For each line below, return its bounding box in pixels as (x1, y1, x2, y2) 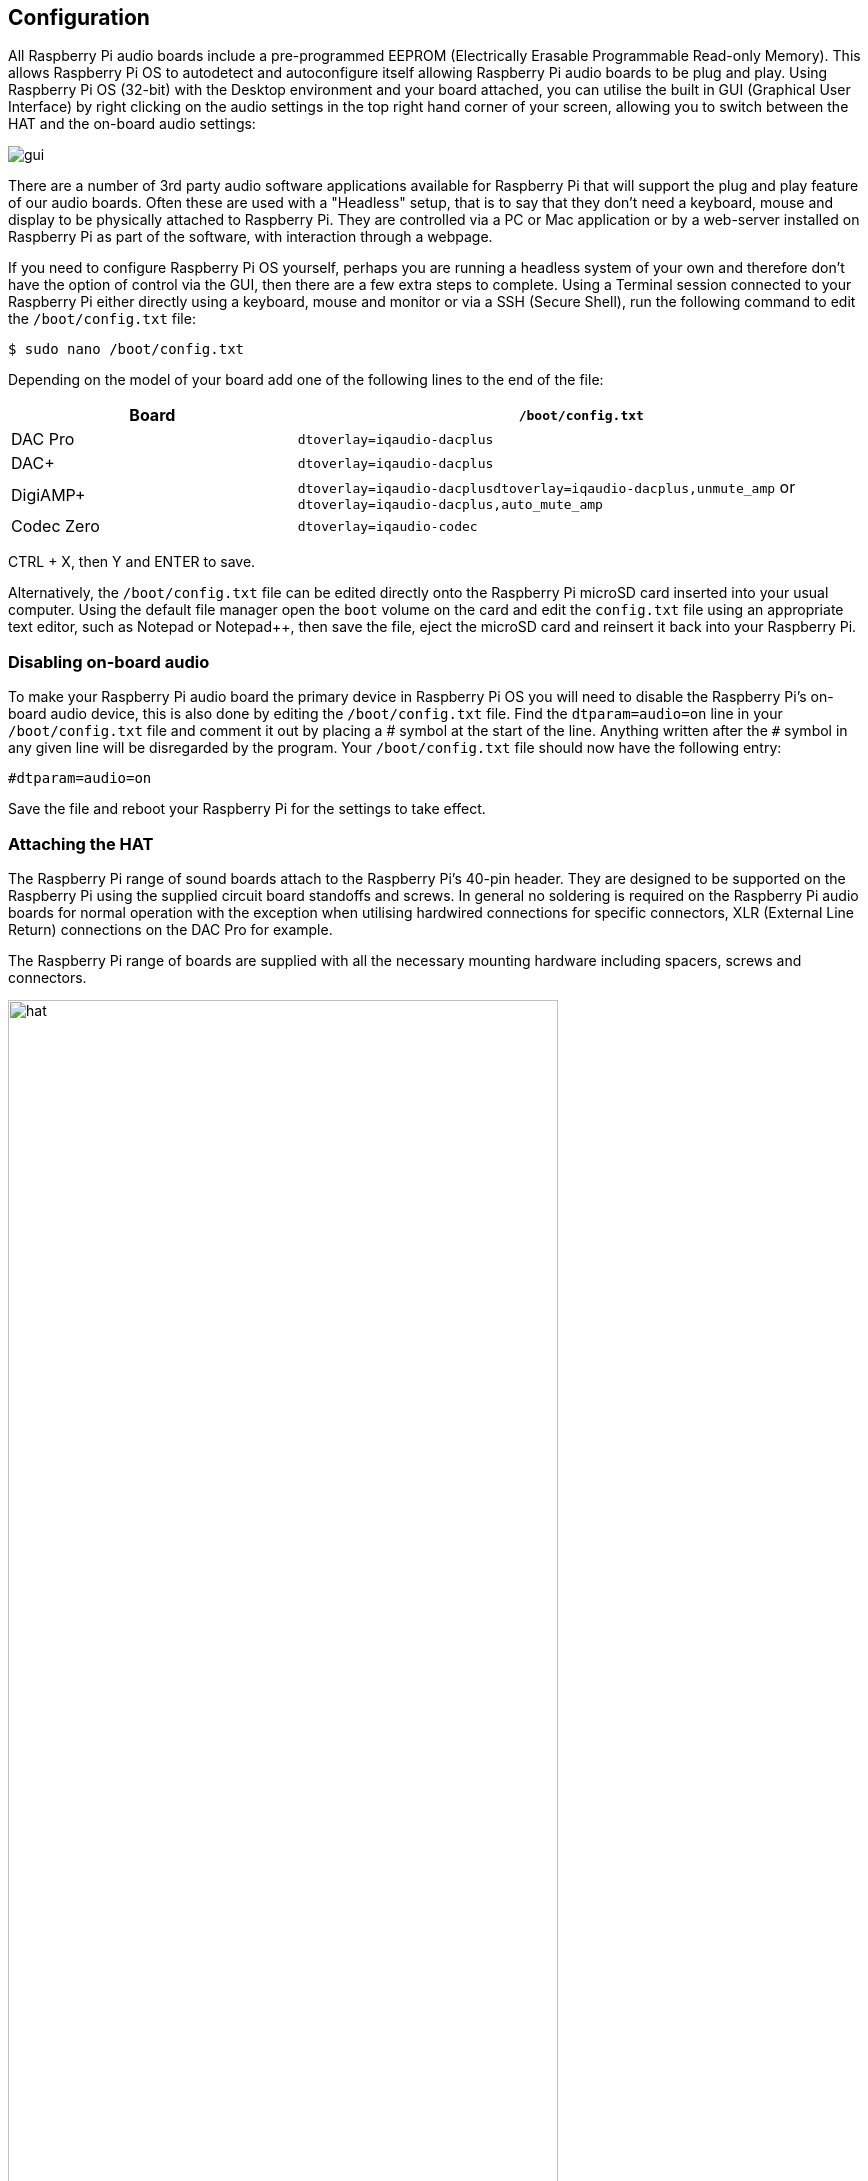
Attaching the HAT (8, 833, 154, 854)
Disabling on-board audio (8, 651, 210, 672)
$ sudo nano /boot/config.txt (8, 341, 245, 358)
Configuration (8, 5, 150, 30)
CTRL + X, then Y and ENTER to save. (8, 553, 256, 571)
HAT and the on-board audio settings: (8, 115, 256, 133)
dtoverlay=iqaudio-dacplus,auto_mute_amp (297, 497, 603, 513)
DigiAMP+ (11, 484, 86, 505)
